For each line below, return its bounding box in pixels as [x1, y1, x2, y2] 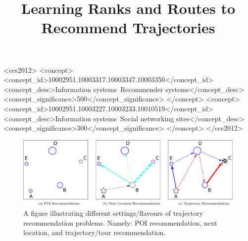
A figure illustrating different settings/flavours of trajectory [23, 208, 203, 218]
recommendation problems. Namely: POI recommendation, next [23, 217, 217, 228]
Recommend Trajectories [41, 17, 215, 38]
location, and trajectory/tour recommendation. [23, 227, 166, 238]
